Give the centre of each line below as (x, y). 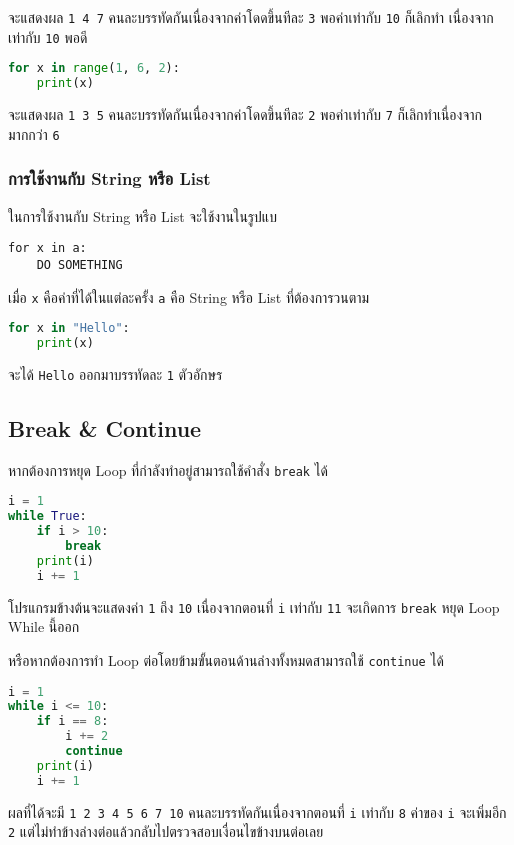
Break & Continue (105, 427)
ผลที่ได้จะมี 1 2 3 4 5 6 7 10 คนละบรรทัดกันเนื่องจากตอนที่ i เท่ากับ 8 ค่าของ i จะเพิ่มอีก (257, 811)
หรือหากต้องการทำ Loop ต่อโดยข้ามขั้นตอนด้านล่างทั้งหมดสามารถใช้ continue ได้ (226, 659)
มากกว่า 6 (34, 133)
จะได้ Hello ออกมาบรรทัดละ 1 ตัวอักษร (115, 373)
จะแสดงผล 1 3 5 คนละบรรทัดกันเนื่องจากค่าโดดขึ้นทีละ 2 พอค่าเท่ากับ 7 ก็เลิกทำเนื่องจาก (245, 114)
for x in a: (47, 248)
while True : (47, 516)
